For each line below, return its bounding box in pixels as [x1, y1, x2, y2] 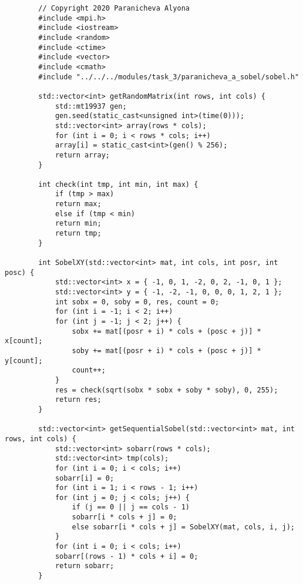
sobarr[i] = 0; [55, 474, 115, 482]
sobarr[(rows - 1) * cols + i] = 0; [55, 552, 198, 560]
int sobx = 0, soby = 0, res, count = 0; [55, 297, 220, 306]
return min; [55, 219, 102, 228]
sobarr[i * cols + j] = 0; [72, 513, 177, 522]
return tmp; [55, 229, 102, 238]
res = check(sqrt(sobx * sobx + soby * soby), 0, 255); [55, 385, 278, 394]
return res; [55, 395, 102, 404]
